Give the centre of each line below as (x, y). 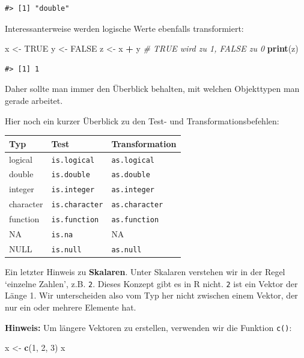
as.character (137, 205)
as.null (126, 250)
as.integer (133, 190)
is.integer (73, 190)
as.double (131, 175)
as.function (135, 220)
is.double (71, 175)
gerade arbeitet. (34, 100)
